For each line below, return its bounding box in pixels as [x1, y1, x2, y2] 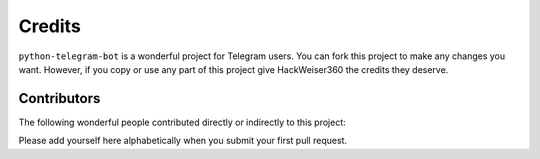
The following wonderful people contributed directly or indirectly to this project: [18, 116, 347, 128]
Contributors [18, 90, 101, 107]
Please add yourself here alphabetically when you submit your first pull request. [18, 135, 348, 147]
